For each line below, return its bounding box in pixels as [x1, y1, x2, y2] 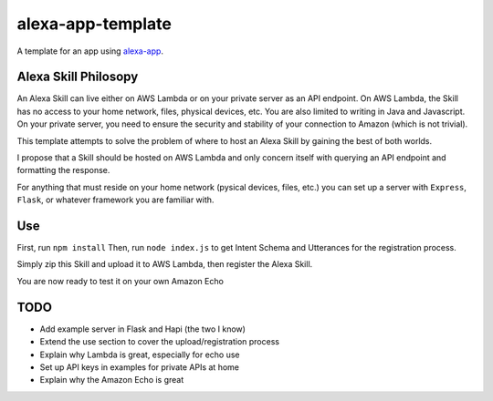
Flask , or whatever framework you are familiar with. [16, 194, 215, 205]
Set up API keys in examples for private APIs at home [39, 361, 239, 373]
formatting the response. [16, 165, 110, 176]
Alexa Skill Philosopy [16, 69, 139, 85]
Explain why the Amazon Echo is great [39, 375, 184, 386]
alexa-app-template [16, 14, 173, 34]
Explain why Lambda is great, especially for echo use [39, 349, 241, 360]
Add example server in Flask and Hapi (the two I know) [39, 324, 246, 334]
